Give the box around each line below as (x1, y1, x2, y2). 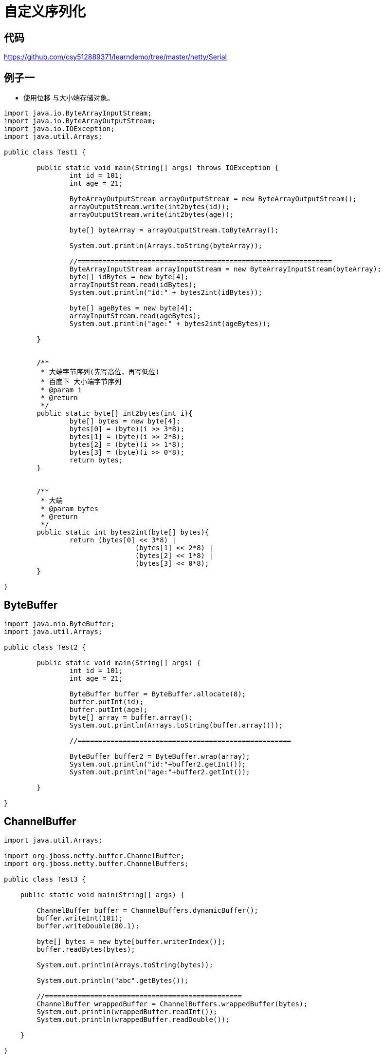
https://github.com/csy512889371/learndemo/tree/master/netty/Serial (4, 53, 227, 61)
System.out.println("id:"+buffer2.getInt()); (69, 760, 246, 768)
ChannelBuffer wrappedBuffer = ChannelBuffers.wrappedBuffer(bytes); (37, 1000, 308, 1008)
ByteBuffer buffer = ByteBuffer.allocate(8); (69, 690, 246, 698)
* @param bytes (40, 505, 98, 513)
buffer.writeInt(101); (37, 914, 123, 922)
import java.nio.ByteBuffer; (4, 619, 115, 628)
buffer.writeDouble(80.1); (37, 922, 140, 930)
